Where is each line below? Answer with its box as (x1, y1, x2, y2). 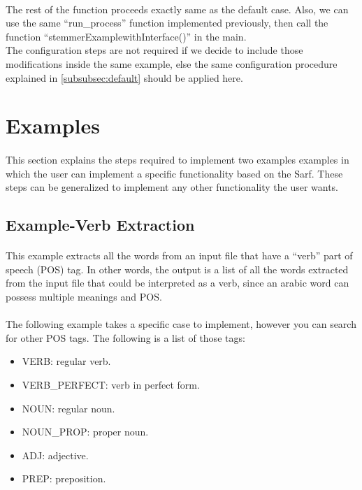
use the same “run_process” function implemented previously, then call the (6, 15, 328, 30)
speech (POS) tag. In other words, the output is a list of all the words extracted (6, 261, 349, 276)
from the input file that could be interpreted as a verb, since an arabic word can (6, 275, 349, 290)
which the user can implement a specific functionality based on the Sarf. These (6, 166, 343, 180)
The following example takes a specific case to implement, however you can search (6, 317, 356, 331)
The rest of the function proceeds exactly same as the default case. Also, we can (6, 1, 349, 16)
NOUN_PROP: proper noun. (22, 424, 149, 439)
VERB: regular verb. (22, 354, 111, 368)
